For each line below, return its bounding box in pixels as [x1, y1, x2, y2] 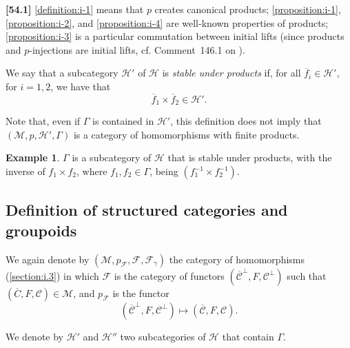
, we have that [50, 79, 111, 93]
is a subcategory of [72, 150, 152, 165]
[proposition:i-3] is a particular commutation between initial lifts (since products [6, 29, 344, 43]
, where [76, 164, 107, 178]
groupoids [6, 219, 77, 240]
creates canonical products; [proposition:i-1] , [154, 2, 341, 16]
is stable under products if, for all [162, 65, 301, 80]
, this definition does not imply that [170, 114, 322, 128]
